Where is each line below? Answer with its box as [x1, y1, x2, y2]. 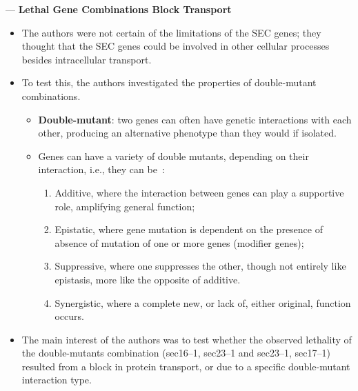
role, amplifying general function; [54, 199, 195, 213]
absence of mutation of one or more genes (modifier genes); [54, 235, 304, 250]
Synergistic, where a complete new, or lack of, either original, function [54, 295, 351, 310]
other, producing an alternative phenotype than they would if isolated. [38, 126, 337, 140]
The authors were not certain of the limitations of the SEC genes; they [21, 25, 321, 39]
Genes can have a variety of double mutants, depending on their [38, 148, 309, 163]
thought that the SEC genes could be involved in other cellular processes [21, 39, 330, 53]
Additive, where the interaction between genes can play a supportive [54, 185, 344, 199]
